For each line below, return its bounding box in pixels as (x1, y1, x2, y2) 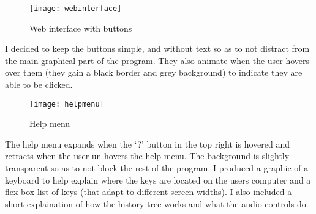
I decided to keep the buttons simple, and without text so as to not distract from (5, 42, 310, 55)
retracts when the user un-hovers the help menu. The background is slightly (5, 149, 290, 162)
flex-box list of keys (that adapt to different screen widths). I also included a (5, 185, 292, 198)
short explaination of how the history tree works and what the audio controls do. (5, 197, 309, 210)
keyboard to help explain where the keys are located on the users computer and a (5, 173, 311, 186)
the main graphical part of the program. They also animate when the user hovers (5, 54, 310, 66)
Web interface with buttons (29, 21, 132, 34)
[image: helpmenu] (29, 99, 104, 109)
